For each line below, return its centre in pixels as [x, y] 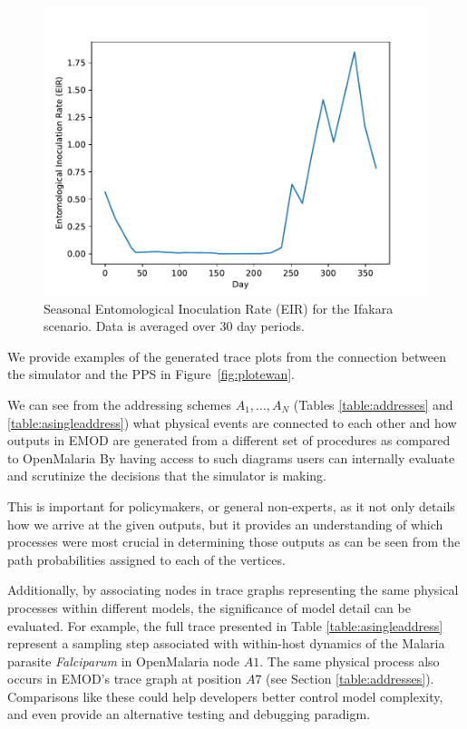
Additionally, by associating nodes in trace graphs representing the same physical [233, 590]
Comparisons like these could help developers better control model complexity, [225, 696]
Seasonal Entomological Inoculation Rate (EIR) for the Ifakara [219, 308]
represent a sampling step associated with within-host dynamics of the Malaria [226, 643]
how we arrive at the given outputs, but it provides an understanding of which [225, 524]
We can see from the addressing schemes [119, 404]
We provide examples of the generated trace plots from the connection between [227, 356]
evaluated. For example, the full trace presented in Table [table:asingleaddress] [225, 625]
